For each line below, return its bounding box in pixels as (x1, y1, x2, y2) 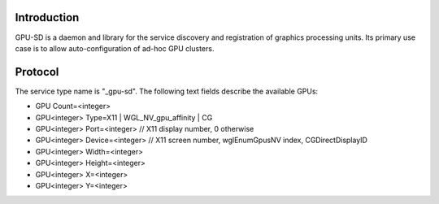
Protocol (15, 65, 59, 79)
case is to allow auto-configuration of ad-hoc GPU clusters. (15, 43, 215, 53)
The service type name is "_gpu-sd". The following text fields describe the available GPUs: (15, 86, 319, 96)
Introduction (15, 11, 80, 24)
